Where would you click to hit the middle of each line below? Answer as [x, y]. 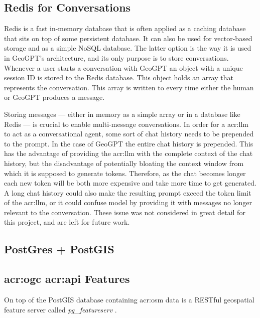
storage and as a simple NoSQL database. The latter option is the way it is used [128, 48]
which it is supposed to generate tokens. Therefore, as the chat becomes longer [125, 173]
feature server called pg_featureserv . [60, 309]
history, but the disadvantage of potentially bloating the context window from [124, 163]
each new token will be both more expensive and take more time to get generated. [130, 183]
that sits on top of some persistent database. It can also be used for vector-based [128, 38]
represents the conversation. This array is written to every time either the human [129, 87]
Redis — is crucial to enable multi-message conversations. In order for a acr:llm [126, 124]
